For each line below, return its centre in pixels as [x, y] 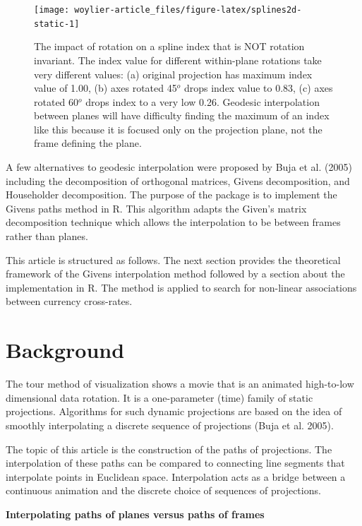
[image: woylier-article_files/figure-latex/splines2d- [168, 10]
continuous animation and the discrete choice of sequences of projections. [163, 490]
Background [65, 350]
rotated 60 [56, 101]
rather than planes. [47, 236]
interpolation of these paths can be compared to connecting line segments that [175, 463]
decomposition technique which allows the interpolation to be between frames [173, 222]
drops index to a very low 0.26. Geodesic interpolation [203, 101]
